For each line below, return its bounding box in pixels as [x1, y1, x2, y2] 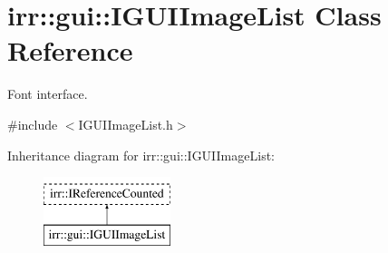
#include [7, 114, 58, 133]
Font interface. [7, 84, 88, 103]
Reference [7, 32, 133, 69]
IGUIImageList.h [78, 114, 173, 133]
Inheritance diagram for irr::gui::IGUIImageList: [7, 145, 275, 164]
